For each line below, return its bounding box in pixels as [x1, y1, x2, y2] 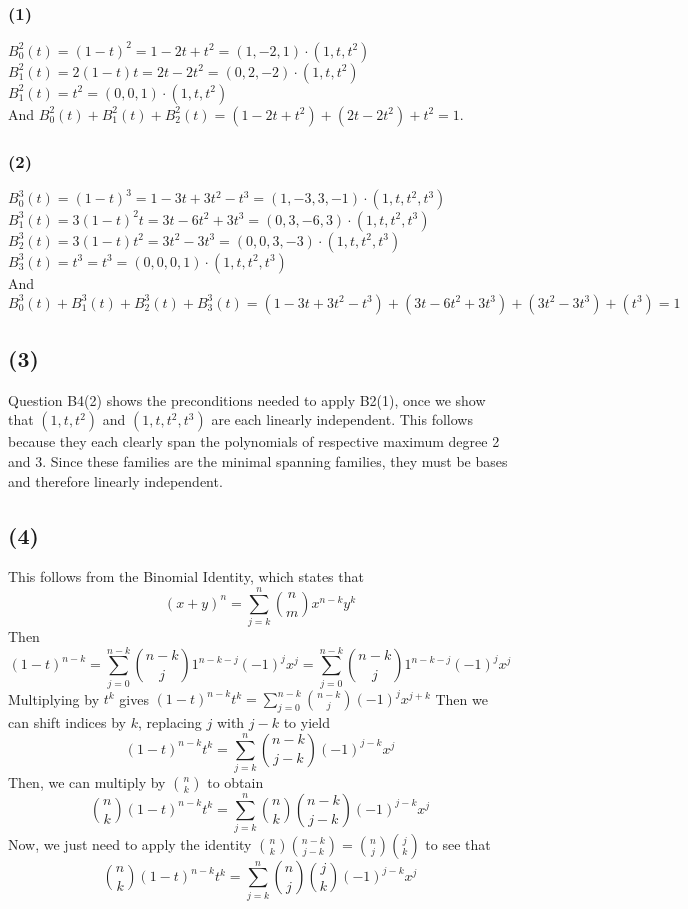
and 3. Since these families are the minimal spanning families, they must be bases [8, 450, 508, 471]
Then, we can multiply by [8, 771, 166, 792]
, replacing [137, 712, 202, 733]
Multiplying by [8, 688, 100, 709]
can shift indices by [8, 712, 126, 733]
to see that [425, 834, 491, 855]
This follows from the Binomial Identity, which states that [8, 566, 364, 587]
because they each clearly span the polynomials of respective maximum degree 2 [8, 431, 500, 452]
